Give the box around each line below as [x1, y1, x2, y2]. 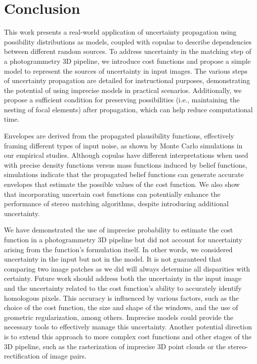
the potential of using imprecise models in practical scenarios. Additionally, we [4, 85, 242, 95]
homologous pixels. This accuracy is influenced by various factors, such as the [4, 292, 239, 303]
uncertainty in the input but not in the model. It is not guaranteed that [4, 254, 222, 264]
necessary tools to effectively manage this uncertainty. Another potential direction [4, 321, 252, 332]
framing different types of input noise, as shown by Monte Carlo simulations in [4, 140, 243, 150]
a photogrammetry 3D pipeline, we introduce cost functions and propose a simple [4, 55, 251, 66]
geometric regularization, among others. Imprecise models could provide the [4, 312, 234, 322]
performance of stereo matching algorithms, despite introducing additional [4, 198, 229, 209]
